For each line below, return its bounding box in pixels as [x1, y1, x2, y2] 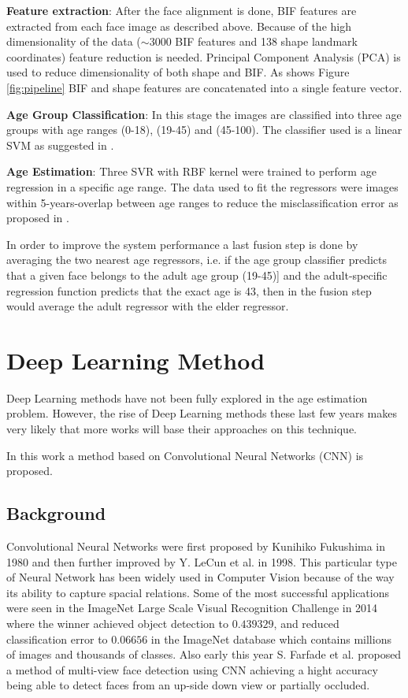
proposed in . [6, 210, 69, 226]
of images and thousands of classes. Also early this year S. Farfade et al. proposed [6, 646, 402, 663]
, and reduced [273, 614, 339, 631]
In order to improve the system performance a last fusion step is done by [6, 236, 358, 252]
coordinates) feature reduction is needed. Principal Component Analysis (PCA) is [6, 48, 401, 65]
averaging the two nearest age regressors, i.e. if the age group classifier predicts [6, 251, 388, 268]
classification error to [6, 630, 108, 647]
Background [6, 501, 106, 525]
